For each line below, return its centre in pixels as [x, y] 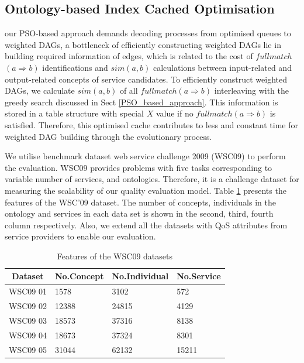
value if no [175, 113]
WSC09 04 [28, 335]
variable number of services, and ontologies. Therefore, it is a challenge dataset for [152, 179]
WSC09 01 [28, 291]
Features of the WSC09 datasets [115, 256]
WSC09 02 [28, 306]
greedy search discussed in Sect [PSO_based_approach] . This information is [141, 102]
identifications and [75, 67]
